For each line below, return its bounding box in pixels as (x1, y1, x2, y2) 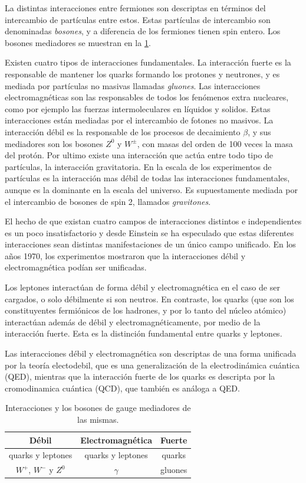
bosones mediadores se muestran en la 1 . (5, 36, 151, 48)
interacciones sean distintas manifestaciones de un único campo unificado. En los (5, 238, 296, 250)
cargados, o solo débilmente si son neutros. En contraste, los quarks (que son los (5, 292, 294, 305)
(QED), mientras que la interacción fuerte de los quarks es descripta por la (5, 370, 275, 383)
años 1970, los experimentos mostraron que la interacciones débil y (5, 249, 246, 262)
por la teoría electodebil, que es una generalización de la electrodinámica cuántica (5, 358, 300, 371)
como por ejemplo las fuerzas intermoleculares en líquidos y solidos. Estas (5, 102, 271, 115)
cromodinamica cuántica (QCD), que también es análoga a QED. (5, 381, 240, 394)
